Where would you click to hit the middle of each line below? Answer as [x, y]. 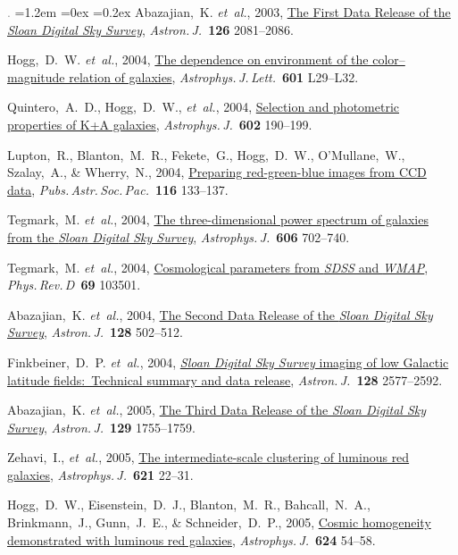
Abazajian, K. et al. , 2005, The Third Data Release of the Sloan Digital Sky [217, 410]
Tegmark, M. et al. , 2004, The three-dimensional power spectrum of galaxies [218, 219]
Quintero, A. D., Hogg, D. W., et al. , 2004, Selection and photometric [204, 107]
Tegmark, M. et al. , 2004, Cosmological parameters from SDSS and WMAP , [218, 267]
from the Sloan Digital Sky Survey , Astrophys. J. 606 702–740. [179, 236]
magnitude [36, 76]
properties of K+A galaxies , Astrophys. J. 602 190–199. [160, 124]
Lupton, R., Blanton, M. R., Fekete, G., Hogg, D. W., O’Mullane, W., [206, 154]
